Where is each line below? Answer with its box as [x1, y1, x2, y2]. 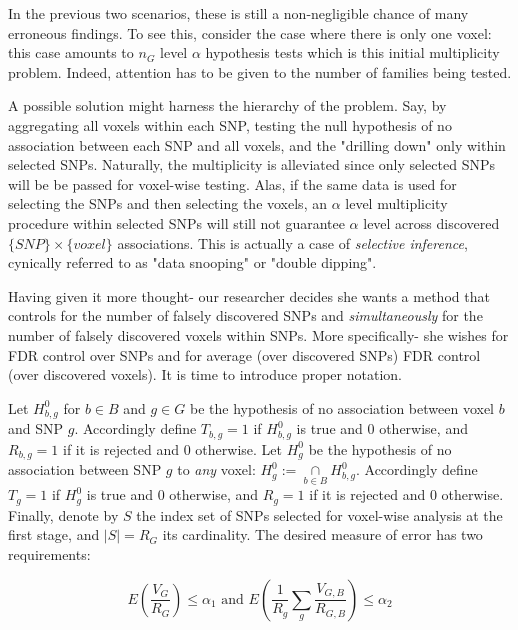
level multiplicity [345, 193, 448, 214]
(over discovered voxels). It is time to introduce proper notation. [8, 364, 402, 385]
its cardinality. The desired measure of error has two [162, 524, 483, 545]
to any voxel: [177, 459, 256, 480]
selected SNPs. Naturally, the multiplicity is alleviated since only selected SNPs [8, 154, 495, 175]
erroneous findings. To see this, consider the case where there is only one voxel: [8, 22, 492, 43]
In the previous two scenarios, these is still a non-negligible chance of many [8, 3, 469, 23]
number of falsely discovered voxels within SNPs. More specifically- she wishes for [8, 324, 509, 345]
